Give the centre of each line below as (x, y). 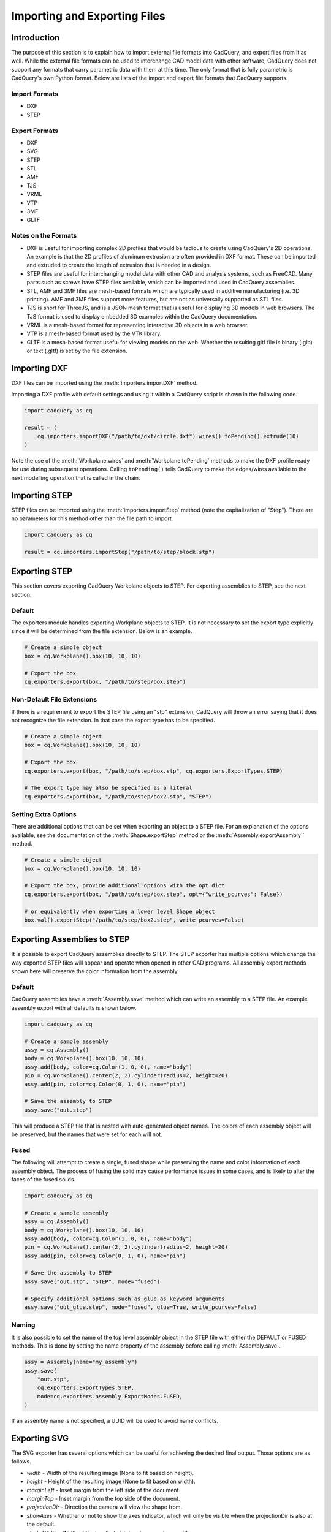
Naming (23, 1325)
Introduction (36, 38)
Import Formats (35, 94)
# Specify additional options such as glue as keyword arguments (124, 1299)
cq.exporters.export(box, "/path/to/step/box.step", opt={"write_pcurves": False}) (154, 894)
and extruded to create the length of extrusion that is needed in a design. (119, 265)
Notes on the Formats (44, 236)
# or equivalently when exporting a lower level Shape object (120, 911)
